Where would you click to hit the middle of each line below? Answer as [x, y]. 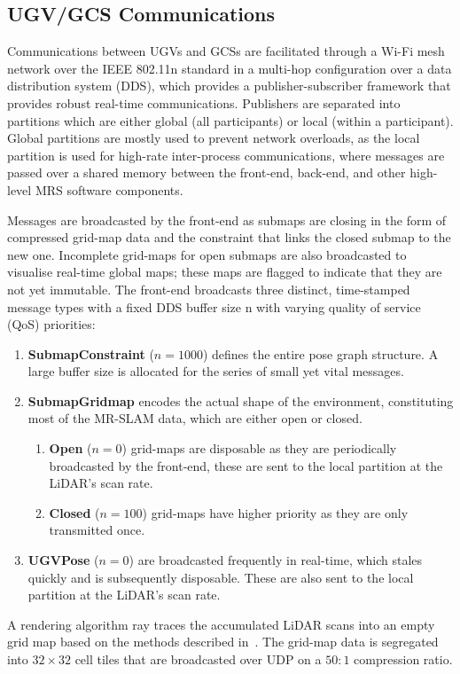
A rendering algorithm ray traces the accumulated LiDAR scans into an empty [221, 624]
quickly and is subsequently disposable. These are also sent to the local [221, 577]
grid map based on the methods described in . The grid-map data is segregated [223, 642]
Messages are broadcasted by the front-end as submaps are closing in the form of [227, 219]
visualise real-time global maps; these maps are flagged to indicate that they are [225, 272]
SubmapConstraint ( [91, 353]
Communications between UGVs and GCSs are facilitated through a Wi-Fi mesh [226, 51]
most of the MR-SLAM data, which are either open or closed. [195, 418]
